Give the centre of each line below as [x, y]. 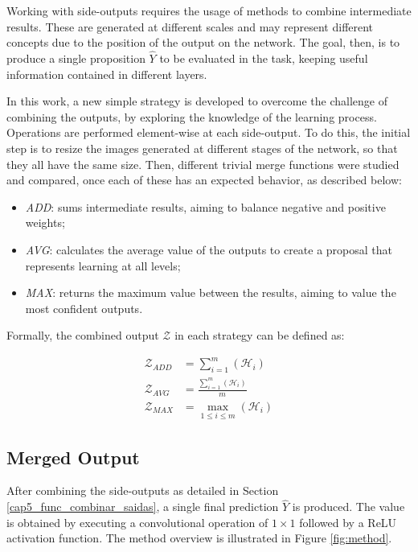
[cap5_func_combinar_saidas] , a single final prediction [143, 507]
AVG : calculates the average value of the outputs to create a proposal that [209, 249]
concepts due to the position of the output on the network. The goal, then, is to [203, 42]
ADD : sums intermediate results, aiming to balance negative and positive [205, 206]
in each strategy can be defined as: [260, 335]
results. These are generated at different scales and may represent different [190, 26]
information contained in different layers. [107, 74]
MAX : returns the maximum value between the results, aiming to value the [211, 292]
